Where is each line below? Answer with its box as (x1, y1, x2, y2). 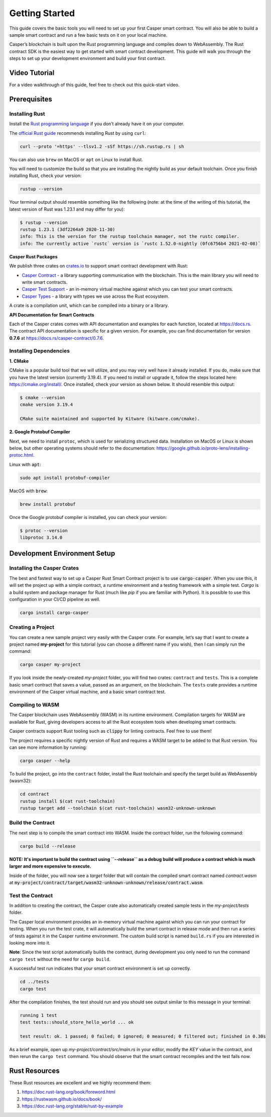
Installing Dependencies (9, 348, 70, 355)
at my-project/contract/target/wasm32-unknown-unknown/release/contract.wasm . (9, 879, 204, 885)
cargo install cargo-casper (20, 610, 89, 616)
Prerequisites (9, 95, 52, 103)
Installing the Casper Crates (9, 565, 79, 572)
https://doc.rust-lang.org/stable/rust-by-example (22, 1103, 123, 1109)
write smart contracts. (22, 279, 68, 285)
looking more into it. (9, 940, 51, 946)
